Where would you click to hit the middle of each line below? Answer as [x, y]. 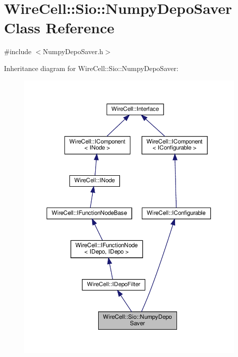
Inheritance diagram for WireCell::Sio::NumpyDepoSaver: [91, 68]
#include [18, 51]
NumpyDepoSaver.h [73, 51]
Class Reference [59, 28]
